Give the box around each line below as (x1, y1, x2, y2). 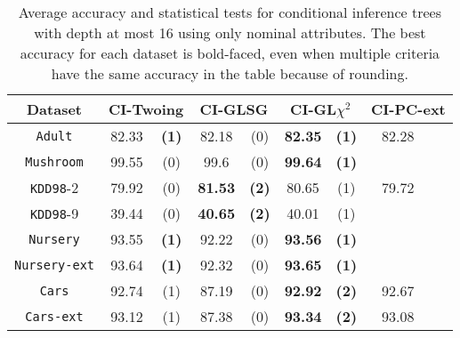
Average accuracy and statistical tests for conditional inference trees (18, 2, 442, 22)
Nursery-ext (14, 257, 95, 272)
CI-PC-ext (371, 99, 446, 119)
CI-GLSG (199, 99, 269, 119)
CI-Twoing (109, 99, 184, 119)
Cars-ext (25, 309, 84, 324)
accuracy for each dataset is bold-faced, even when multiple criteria (20, 43, 440, 63)
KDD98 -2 (29, 177, 79, 197)
